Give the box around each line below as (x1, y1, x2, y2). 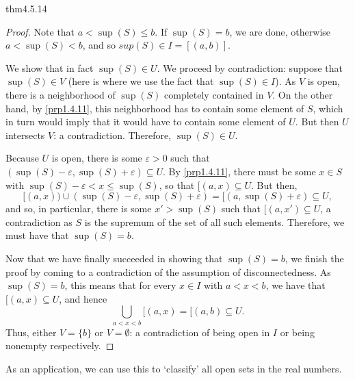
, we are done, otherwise (229, 24, 331, 38)
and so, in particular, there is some (5, 201, 152, 216)
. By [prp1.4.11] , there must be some (163, 164, 316, 178)
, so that (159, 177, 195, 192)
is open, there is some (51, 151, 142, 165)
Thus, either (5, 325, 57, 339)
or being (280, 325, 315, 339)
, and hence (59, 291, 107, 305)
